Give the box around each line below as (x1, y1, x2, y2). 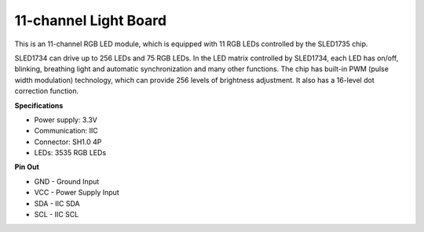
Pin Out (14, 162, 39, 172)
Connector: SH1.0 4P (34, 137, 102, 147)
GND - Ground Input (34, 176, 100, 186)
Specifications (14, 100, 64, 110)
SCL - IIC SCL (34, 210, 79, 219)
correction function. (14, 86, 79, 96)
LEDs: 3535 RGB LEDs (34, 148, 107, 158)
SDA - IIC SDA (34, 198, 80, 208)
